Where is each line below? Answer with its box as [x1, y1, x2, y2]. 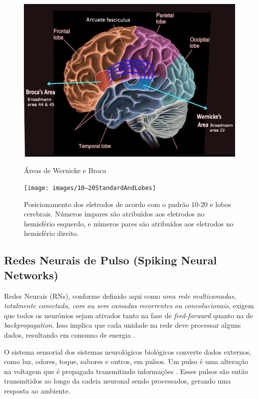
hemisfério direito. [24, 228, 79, 238]
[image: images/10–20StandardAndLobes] [24, 184, 156, 192]
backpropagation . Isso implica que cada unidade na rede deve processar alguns [4, 320, 241, 330]
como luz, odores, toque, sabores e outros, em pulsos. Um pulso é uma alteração [4, 356, 249, 367]
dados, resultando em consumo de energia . [4, 329, 135, 340]
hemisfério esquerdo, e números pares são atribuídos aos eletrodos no [24, 218, 234, 228]
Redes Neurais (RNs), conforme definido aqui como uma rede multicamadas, [4, 290, 236, 301]
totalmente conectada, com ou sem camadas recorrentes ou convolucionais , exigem [4, 300, 254, 311]
